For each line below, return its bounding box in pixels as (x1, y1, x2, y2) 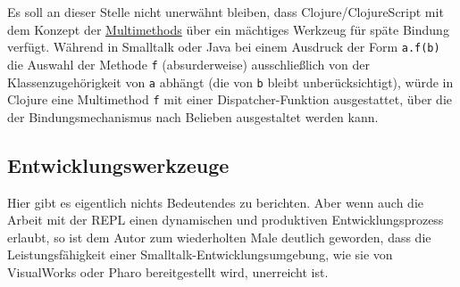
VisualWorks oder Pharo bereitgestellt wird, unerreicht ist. (7, 262, 329, 281)
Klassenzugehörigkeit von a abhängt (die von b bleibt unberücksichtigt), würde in (7, 72, 454, 91)
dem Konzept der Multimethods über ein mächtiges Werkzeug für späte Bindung (7, 20, 449, 38)
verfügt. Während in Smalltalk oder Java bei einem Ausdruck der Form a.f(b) (7, 37, 440, 56)
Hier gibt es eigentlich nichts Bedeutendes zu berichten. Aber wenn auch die (7, 193, 424, 211)
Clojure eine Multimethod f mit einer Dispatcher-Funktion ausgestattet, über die (7, 90, 452, 109)
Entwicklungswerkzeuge (7, 151, 230, 178)
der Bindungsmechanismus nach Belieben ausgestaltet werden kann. (7, 107, 379, 126)
